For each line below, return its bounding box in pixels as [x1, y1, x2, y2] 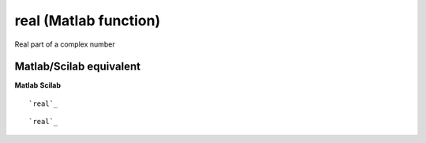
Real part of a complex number [14, 40, 116, 49]
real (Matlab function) [14, 12, 161, 29]
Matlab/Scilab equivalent [14, 60, 141, 73]
